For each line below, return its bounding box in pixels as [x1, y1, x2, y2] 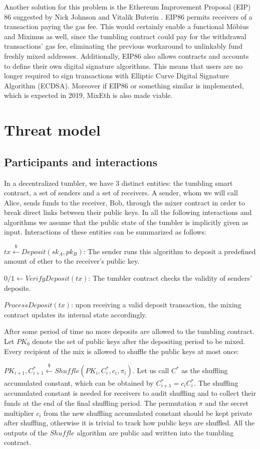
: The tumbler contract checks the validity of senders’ [88, 273, 252, 283]
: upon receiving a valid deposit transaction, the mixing [71, 299, 241, 310]
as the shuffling [181, 365, 228, 376]
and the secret [205, 398, 248, 408]
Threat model [4, 120, 101, 140]
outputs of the [4, 427, 48, 437]
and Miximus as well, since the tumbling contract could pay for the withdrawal [4, 31, 246, 41]
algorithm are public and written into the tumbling [77, 427, 234, 437]
